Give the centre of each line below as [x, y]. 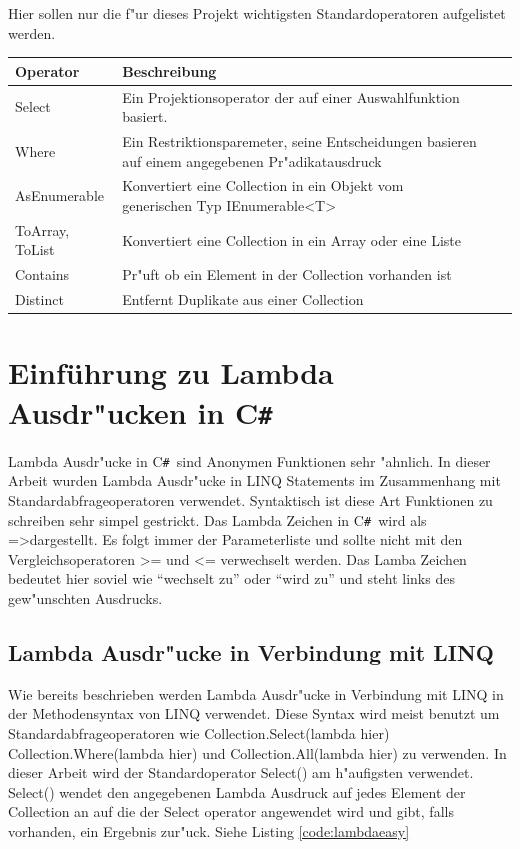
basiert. [145, 116]
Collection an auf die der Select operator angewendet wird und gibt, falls [231, 811]
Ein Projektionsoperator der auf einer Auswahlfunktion [291, 96]
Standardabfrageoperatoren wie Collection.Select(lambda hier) [199, 732]
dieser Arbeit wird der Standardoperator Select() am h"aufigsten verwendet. [241, 772]
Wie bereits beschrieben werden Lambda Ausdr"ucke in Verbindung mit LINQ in [256, 693]
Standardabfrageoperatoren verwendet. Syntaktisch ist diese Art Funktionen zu [250, 499]
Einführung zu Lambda [171, 372]
